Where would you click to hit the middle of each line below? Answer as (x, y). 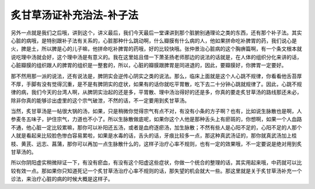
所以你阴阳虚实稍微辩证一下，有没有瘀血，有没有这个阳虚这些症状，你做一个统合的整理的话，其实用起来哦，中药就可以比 (156, 163)
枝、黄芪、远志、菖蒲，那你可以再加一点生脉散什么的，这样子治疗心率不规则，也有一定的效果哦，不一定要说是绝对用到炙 (156, 143)
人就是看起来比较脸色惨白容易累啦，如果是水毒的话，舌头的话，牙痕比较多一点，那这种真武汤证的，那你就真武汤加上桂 (154, 136)
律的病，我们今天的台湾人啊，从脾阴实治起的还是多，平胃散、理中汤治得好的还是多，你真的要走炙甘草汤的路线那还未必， (156, 92)
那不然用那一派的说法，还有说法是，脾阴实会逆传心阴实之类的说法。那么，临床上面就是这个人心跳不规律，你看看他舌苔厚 (156, 76)
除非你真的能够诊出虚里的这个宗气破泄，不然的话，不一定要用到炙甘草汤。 (100, 100)
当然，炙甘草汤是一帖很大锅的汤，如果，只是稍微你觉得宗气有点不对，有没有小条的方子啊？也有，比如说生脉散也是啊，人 (156, 111)
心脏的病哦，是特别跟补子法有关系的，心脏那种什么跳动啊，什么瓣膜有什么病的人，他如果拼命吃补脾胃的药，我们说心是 (154, 40)
